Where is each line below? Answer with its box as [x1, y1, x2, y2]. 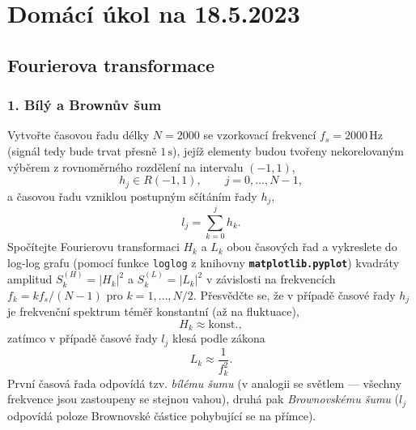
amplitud [7, 270, 53, 287]
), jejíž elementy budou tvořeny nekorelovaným [172, 142, 405, 159]
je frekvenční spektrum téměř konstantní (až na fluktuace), [7, 303, 299, 320]
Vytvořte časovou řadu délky [7, 126, 150, 143]
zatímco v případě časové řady [7, 330, 158, 347]
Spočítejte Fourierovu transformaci [7, 238, 180, 255]
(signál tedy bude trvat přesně [7, 142, 157, 159]
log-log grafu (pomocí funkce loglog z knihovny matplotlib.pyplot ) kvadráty [7, 253, 400, 270]
